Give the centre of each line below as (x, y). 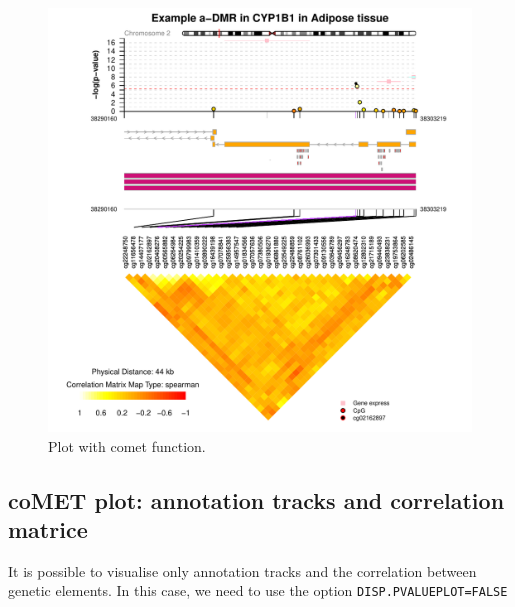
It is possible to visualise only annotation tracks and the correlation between (242, 570)
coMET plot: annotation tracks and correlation (256, 499)
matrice (48, 528)
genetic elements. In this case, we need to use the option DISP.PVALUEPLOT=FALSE (258, 590)
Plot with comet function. (127, 445)
